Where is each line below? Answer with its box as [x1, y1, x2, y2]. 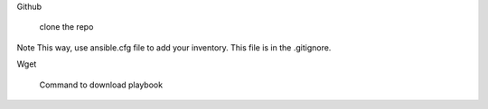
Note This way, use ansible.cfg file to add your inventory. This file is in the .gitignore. [16, 41, 332, 53]
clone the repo [39, 22, 94, 32]
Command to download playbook [39, 79, 163, 90]
